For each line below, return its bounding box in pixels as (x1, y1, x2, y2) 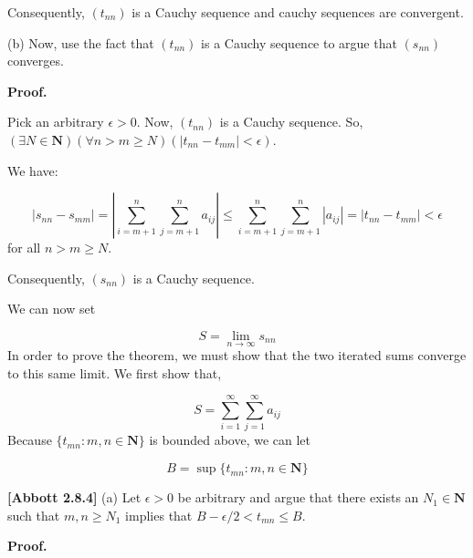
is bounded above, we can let (149, 430, 311, 449)
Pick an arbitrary (7, 112, 104, 131)
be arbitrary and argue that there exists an (177, 488, 419, 507)
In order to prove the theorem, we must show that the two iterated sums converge (7, 346, 467, 365)
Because (7, 430, 52, 449)
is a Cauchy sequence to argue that (201, 33, 397, 52)
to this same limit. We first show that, (7, 363, 222, 382)
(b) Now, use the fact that (7, 33, 154, 52)
